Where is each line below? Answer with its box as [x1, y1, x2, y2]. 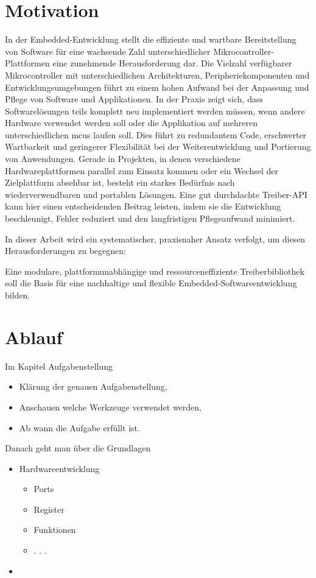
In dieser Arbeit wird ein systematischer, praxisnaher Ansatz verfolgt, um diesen [5, 232, 306, 245]
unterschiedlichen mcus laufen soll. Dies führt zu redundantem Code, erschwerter [5, 128, 307, 141]
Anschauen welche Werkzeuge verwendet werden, [19, 400, 202, 413]
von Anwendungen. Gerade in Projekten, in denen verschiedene [5, 152, 241, 165]
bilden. [5, 289, 30, 301]
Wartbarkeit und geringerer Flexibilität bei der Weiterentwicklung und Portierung [5, 140, 311, 153]
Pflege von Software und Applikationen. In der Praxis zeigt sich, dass [5, 93, 263, 105]
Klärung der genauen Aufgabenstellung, [19, 380, 167, 393]
